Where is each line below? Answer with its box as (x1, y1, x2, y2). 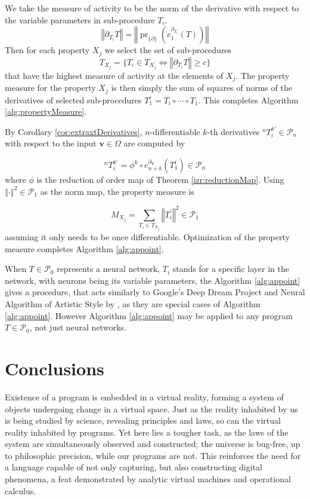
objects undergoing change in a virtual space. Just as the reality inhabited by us (5, 402, 298, 415)
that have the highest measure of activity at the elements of (5, 69, 224, 81)
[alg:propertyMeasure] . (5, 105, 87, 118)
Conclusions (5, 356, 104, 380)
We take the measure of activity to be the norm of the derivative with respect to (5, 2, 299, 14)
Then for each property (5, 44, 90, 56)
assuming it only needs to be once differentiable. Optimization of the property (5, 231, 290, 243)
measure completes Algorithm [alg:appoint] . (5, 242, 164, 255)
